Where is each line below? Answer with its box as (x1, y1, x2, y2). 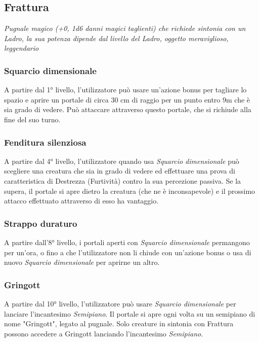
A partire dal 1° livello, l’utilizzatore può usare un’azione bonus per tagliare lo (4, 84, 247, 95)
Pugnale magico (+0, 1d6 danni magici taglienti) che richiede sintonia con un (4, 23, 246, 33)
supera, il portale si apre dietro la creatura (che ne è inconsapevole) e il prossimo (4, 185, 255, 196)
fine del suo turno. (4, 114, 61, 124)
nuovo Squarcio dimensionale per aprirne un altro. (4, 257, 160, 267)
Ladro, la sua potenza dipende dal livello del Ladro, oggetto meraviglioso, (4, 32, 229, 43)
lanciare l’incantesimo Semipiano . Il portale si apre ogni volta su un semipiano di (4, 308, 255, 319)
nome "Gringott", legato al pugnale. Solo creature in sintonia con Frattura (4, 318, 234, 329)
